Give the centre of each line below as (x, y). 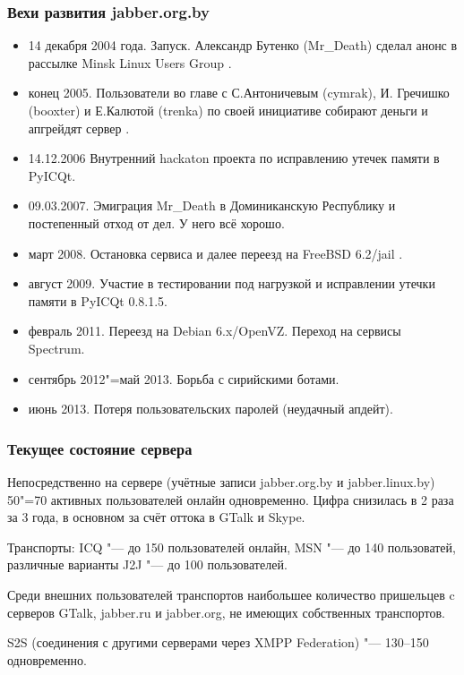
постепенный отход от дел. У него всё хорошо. (156, 222)
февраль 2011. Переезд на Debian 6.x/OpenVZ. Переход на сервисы (215, 331)
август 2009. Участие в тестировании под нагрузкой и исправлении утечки (232, 283)
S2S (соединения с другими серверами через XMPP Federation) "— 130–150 (218, 642)
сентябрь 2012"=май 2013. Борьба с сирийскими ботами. (184, 378)
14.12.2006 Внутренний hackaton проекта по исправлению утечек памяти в (234, 158)
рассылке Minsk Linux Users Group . (130, 62)
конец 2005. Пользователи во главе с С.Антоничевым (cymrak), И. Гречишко (239, 93)
